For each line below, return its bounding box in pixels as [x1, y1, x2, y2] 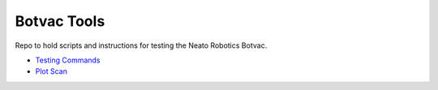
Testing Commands [35, 55, 101, 65]
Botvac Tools [15, 12, 105, 30]
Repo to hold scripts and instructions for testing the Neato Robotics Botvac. [15, 41, 268, 50]
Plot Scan [35, 66, 68, 76]
